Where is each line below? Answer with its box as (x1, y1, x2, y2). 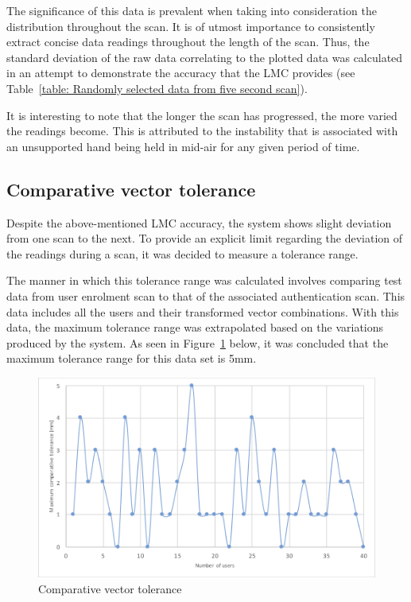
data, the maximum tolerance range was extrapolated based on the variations (6, 319, 384, 336)
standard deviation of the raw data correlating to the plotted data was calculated (6, 49, 403, 65)
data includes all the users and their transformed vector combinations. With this (6, 303, 399, 320)
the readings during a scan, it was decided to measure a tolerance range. (6, 245, 359, 262)
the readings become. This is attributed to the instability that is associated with (6, 122, 398, 139)
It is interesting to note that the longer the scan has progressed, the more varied (6, 107, 397, 123)
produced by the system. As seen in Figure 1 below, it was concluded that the (6, 334, 389, 351)
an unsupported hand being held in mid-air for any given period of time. (6, 138, 360, 154)
